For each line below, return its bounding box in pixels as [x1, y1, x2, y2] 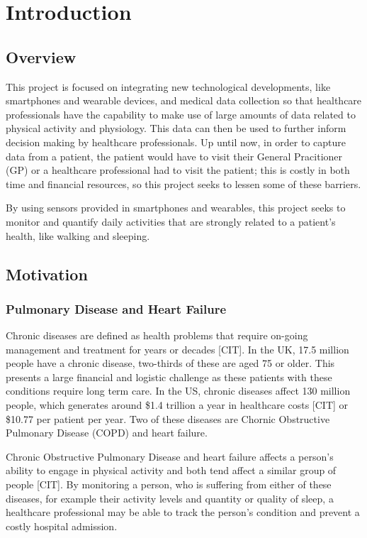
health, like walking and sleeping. [6, 228, 150, 243]
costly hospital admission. [6, 518, 118, 533]
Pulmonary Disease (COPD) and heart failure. [6, 425, 208, 440]
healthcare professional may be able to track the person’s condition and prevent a [6, 505, 360, 520]
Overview [6, 45, 77, 67]
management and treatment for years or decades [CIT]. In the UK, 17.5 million [6, 341, 349, 356]
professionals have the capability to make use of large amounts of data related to [6, 106, 356, 121]
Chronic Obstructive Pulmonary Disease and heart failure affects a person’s [6, 449, 334, 463]
